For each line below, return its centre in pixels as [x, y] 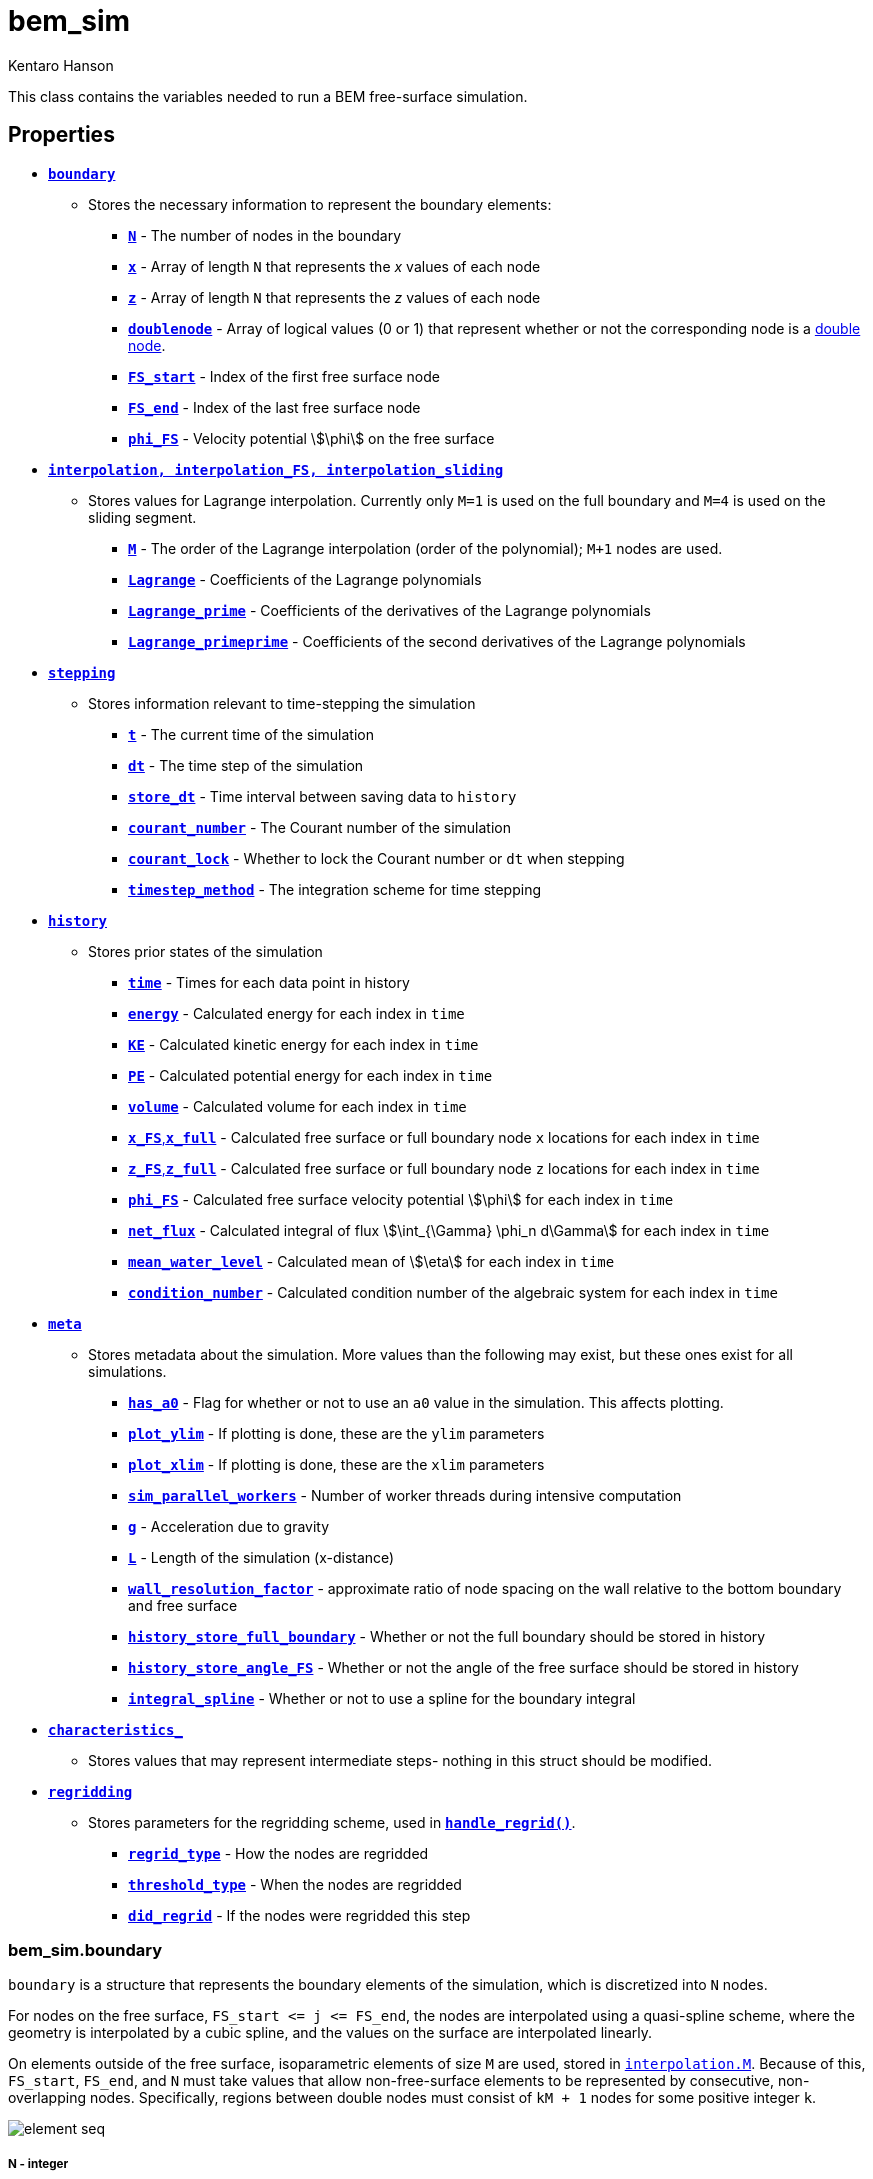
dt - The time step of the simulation [246, 765]
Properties [61, 135]
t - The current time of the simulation [251, 734]
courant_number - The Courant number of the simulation [320, 827]
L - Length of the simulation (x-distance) [261, 1557]
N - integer [38, 2163]
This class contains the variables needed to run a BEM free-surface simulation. [268, 96]
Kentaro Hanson [61, 65]
